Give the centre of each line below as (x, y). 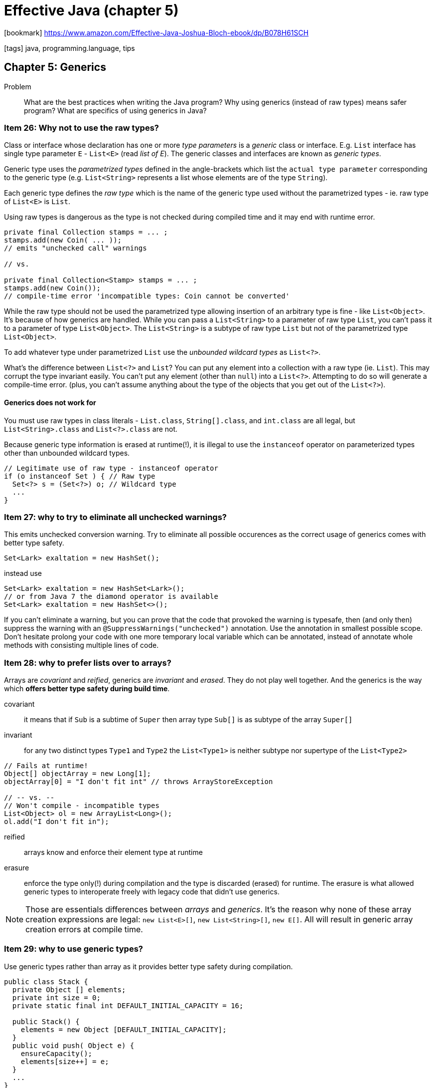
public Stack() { (46, 1021)
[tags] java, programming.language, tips (70, 48)
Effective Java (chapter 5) (91, 10)
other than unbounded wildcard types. (67, 453)
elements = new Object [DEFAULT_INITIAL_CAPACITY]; (124, 1029)
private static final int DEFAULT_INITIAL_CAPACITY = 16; (128, 1005)
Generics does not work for (50, 402)
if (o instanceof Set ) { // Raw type (80, 476)
